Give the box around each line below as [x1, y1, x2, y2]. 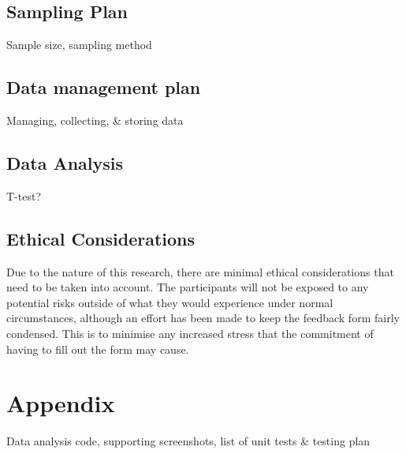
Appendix [6, 387, 115, 419]
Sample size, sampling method [6, 36, 152, 53]
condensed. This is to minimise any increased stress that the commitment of [6, 325, 374, 341]
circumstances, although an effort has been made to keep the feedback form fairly [6, 310, 400, 326]
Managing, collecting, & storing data [6, 112, 184, 128]
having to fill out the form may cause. [6, 340, 189, 357]
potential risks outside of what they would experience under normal [6, 294, 333, 310]
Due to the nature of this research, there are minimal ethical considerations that [6, 263, 394, 280]
